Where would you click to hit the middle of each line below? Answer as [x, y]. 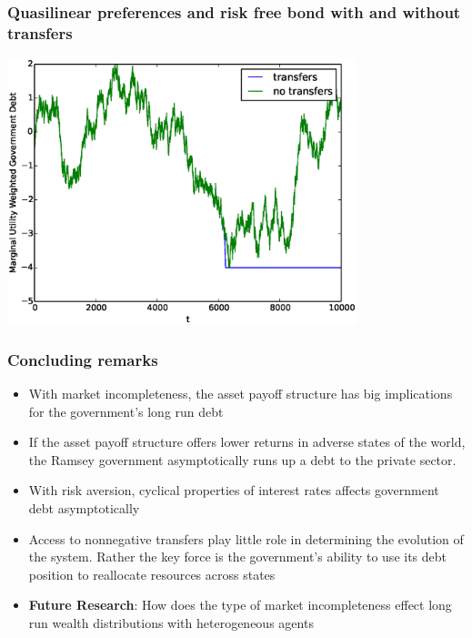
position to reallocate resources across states [152, 574]
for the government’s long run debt [126, 411]
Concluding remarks [83, 359]
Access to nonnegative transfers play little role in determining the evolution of [246, 538]
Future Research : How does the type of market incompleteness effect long [240, 605]
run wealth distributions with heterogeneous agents [171, 623]
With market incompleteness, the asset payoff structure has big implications [241, 394]
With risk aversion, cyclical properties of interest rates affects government [234, 490]
